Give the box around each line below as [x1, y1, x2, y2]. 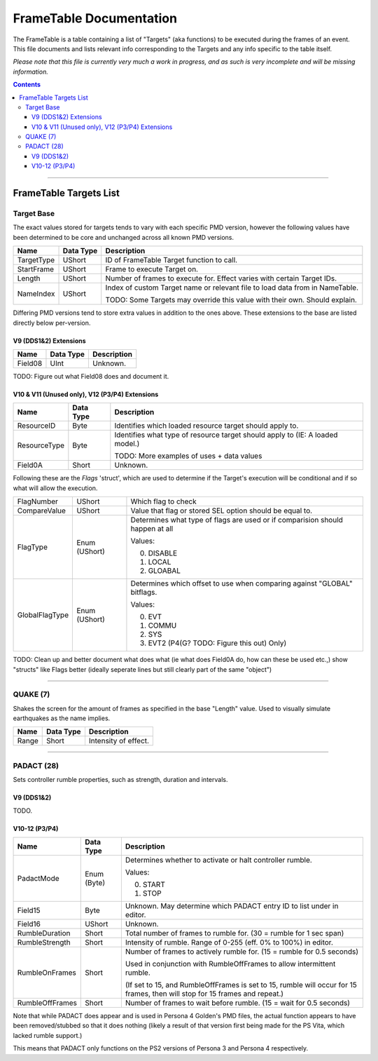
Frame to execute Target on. [105, 264, 199, 274]
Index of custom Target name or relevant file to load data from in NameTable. [105, 283, 358, 292]
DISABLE [148, 548, 178, 558]
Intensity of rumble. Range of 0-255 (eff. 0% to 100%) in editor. [125, 937, 334, 947]
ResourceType [17, 440, 65, 450]
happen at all [130, 524, 174, 534]
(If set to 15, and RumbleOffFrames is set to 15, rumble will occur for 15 [125, 980, 357, 989]
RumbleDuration [17, 928, 71, 938]
